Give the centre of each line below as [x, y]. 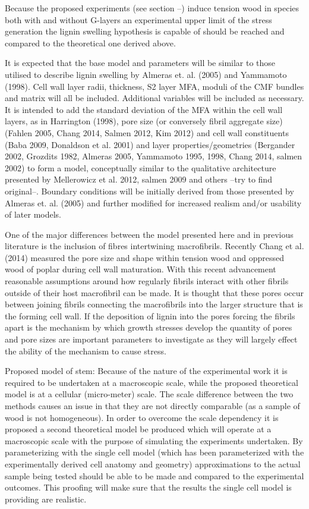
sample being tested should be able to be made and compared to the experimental [154, 475]
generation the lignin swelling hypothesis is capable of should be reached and [145, 31]
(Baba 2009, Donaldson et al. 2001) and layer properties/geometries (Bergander [150, 144]
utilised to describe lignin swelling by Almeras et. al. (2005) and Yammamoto [146, 74]
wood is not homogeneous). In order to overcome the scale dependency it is [142, 417]
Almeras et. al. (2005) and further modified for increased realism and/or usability [153, 202]
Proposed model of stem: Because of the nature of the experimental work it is [146, 371]
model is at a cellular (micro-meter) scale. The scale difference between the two [149, 394]
